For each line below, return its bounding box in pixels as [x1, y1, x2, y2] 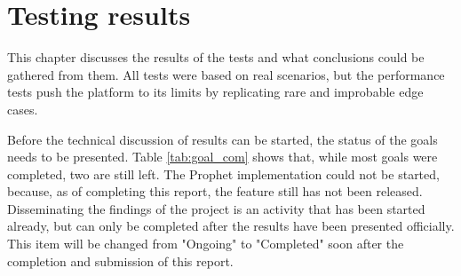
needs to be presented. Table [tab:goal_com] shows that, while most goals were [7, 147, 438, 166]
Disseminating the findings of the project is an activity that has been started [7, 199, 425, 217]
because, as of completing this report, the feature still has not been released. [7, 182, 423, 201]
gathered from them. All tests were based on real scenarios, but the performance [7, 65, 445, 83]
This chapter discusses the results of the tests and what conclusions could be [7, 48, 425, 67]
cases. [7, 99, 38, 118]
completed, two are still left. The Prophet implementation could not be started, [7, 164, 440, 183]
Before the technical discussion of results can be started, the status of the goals [7, 130, 438, 148]
